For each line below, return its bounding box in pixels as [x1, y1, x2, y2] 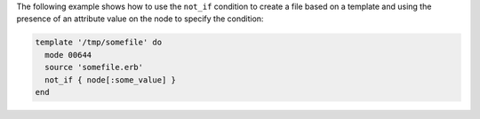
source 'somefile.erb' [44, 62, 144, 73]
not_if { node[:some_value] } [44, 75, 177, 84]
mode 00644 [44, 50, 92, 59]
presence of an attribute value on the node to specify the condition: [16, 13, 264, 24]
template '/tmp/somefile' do [35, 37, 163, 48]
